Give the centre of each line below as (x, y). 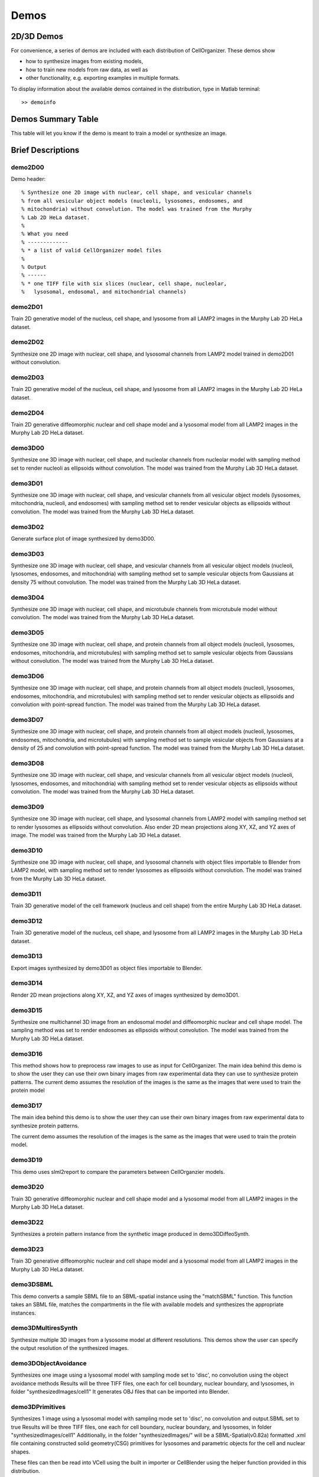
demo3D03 (27, 554)
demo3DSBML (32, 1284)
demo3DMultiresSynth (44, 1328)
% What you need (45, 234)
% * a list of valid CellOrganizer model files (92, 250)
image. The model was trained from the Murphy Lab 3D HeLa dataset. (96, 835)
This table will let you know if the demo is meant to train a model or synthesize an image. (119, 133)
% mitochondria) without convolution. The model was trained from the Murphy (137, 209)
